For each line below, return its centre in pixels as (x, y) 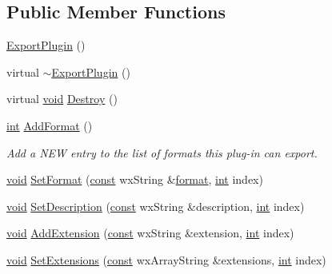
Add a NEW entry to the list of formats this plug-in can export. (162, 152)
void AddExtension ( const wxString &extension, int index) (150, 233)
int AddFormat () (50, 125)
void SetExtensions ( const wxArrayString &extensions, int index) (166, 259)
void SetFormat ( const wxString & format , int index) (135, 179)
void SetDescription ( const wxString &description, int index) (156, 206)
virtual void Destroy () (62, 99)
